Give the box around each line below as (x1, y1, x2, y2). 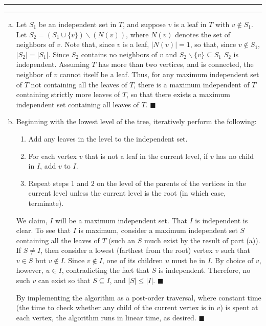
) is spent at (220, 302, 258, 313)
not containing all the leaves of (31, 79, 127, 89)
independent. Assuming (16, 59, 90, 69)
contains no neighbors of (81, 49, 158, 59)
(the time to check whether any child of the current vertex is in (16, 302, 214, 313)
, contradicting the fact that (61, 265, 149, 275)
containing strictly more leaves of (16, 89, 120, 100)
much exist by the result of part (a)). (144, 235, 260, 245)
